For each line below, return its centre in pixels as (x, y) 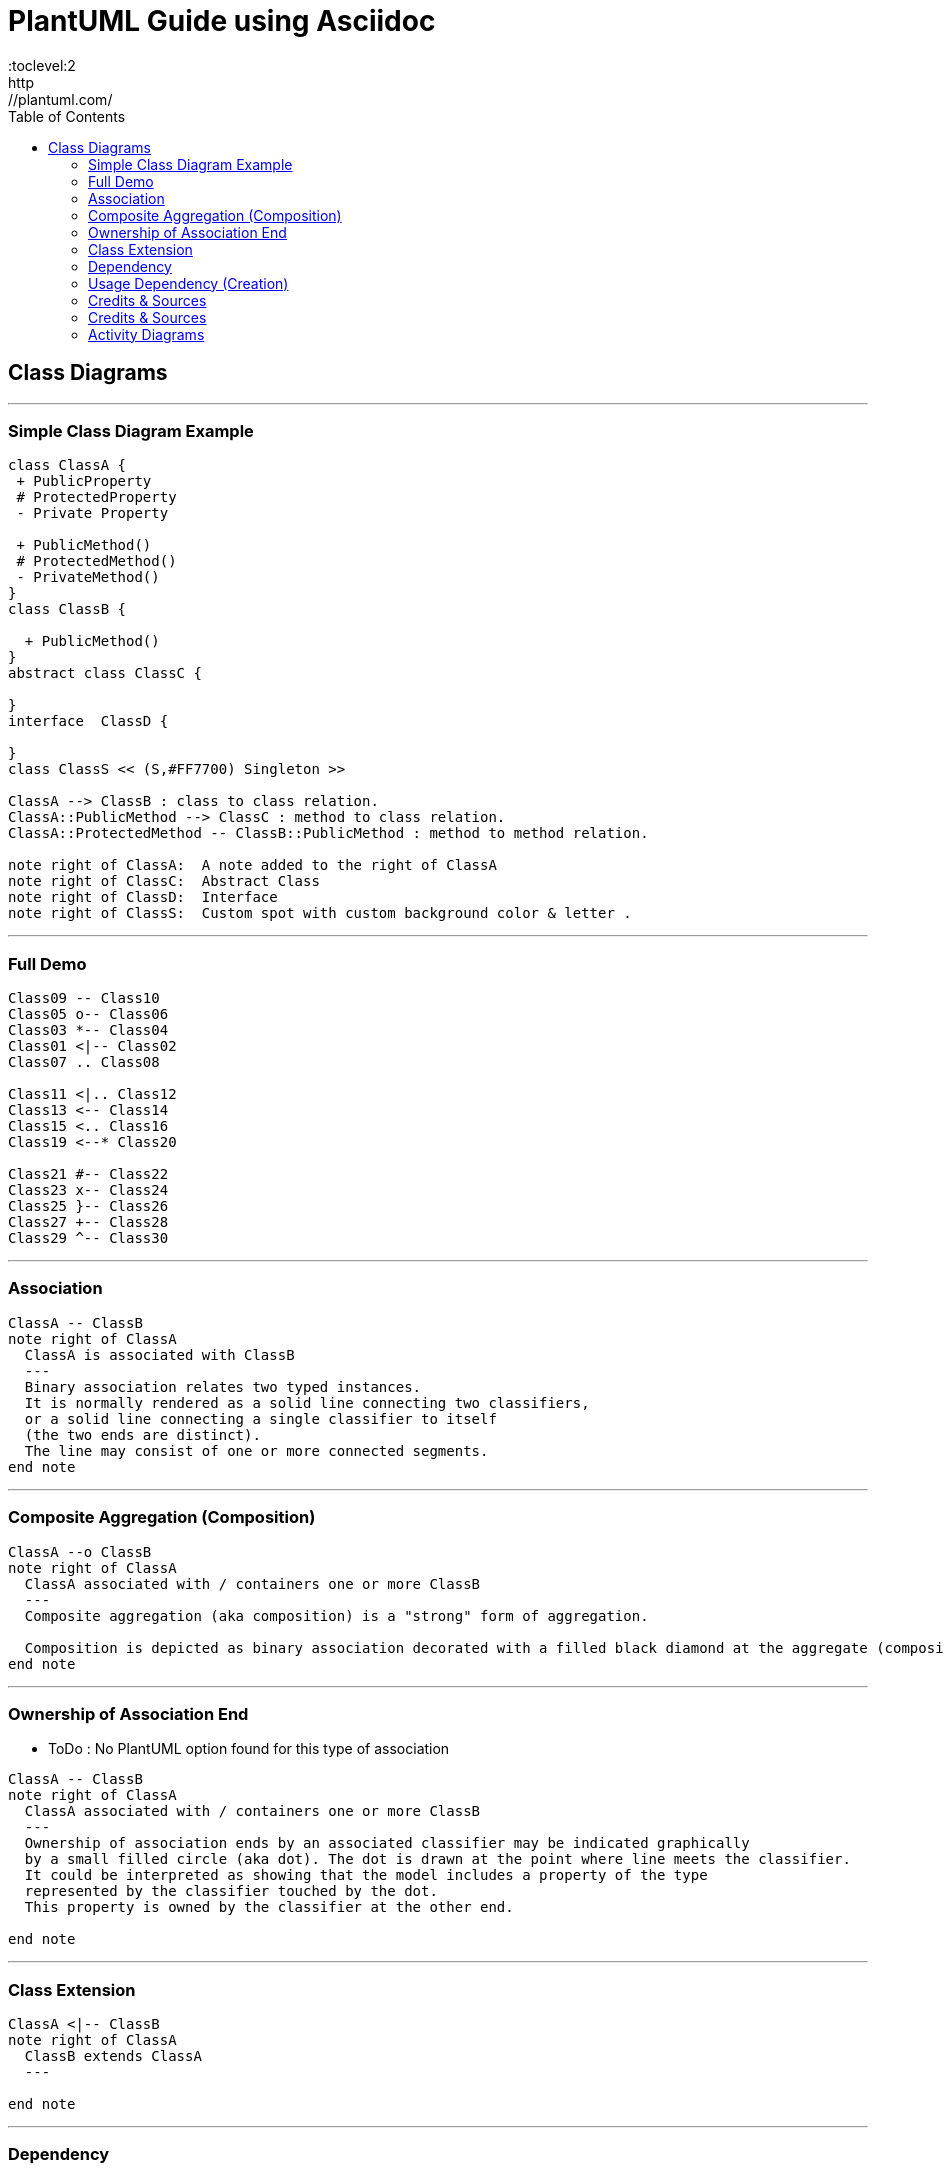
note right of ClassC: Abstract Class (164, 881)
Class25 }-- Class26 (88, 1206)
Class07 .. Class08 (84, 1062)
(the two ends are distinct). (142, 1434)
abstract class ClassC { (105, 673)
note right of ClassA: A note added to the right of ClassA (252, 865)
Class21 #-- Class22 (88, 1174)
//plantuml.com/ (60, 99)
